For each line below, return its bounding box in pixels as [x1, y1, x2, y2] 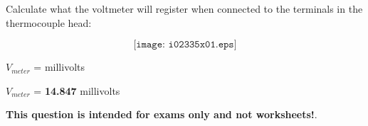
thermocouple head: [6, 15, 92, 30]
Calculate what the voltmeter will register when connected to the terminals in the [6, 1, 363, 16]
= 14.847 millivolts [33, 83, 120, 98]
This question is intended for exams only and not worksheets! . [6, 107, 317, 122]
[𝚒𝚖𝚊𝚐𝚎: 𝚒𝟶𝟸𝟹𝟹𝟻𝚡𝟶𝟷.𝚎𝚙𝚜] [133, 40, 237, 50]
